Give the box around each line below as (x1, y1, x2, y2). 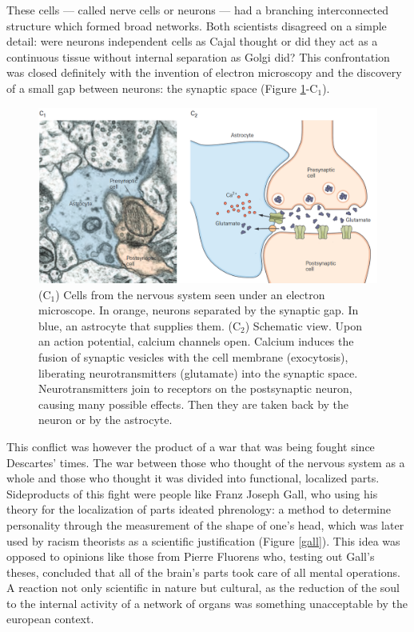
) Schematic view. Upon (245, 317, 362, 334)
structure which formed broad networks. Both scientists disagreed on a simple (6, 17, 387, 34)
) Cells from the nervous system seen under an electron (55, 286, 325, 302)
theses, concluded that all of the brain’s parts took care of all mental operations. (6, 563, 400, 580)
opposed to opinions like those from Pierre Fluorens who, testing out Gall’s (6, 548, 375, 565)
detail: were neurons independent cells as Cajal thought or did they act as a (6, 33, 378, 50)
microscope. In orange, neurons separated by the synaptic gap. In (38, 302, 359, 318)
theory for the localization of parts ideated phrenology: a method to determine (6, 501, 391, 518)
